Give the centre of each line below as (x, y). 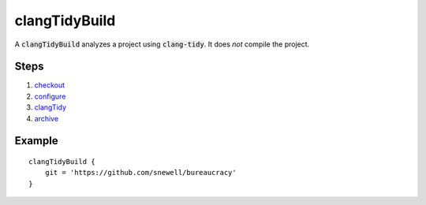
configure (50, 96)
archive (47, 118)
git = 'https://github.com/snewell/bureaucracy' (140, 173)
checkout (50, 85)
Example (36, 141)
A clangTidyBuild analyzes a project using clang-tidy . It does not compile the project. (162, 44)
